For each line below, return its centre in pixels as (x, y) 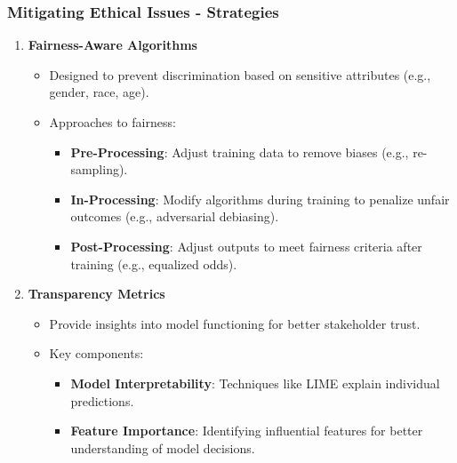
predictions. (102, 400)
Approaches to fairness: (112, 122)
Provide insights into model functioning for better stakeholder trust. (235, 323)
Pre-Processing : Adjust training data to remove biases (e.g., (240, 152)
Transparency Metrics (96, 294)
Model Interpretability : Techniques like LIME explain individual (255, 383)
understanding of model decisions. (163, 447)
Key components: (96, 353)
